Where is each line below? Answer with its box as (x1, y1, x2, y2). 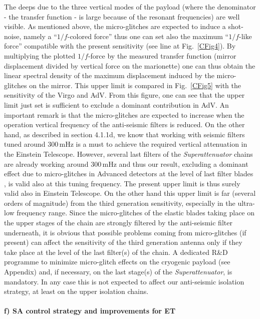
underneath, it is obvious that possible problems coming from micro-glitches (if (4, 227, 246, 237)
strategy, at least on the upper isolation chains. (4, 286, 149, 296)
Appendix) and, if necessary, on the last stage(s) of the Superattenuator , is (4, 266, 232, 277)
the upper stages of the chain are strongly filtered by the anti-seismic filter (4, 217, 232, 228)
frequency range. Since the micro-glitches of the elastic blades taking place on (17, 207, 255, 218)
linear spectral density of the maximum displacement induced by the (4, 70, 214, 81)
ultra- (237, 197, 255, 208)
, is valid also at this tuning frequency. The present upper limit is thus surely (4, 178, 240, 188)
